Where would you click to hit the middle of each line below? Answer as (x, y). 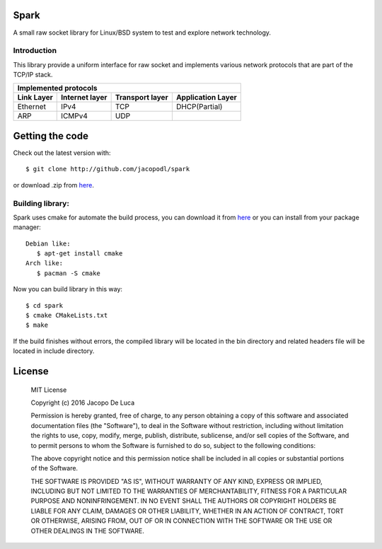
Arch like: (45, 263)
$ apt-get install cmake (80, 254)
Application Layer (206, 98)
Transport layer (142, 98)
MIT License (49, 390)
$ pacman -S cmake (68, 273)
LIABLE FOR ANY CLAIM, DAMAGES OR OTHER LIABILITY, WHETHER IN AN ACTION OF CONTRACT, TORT (187, 511)
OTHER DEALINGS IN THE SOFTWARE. (88, 531)
